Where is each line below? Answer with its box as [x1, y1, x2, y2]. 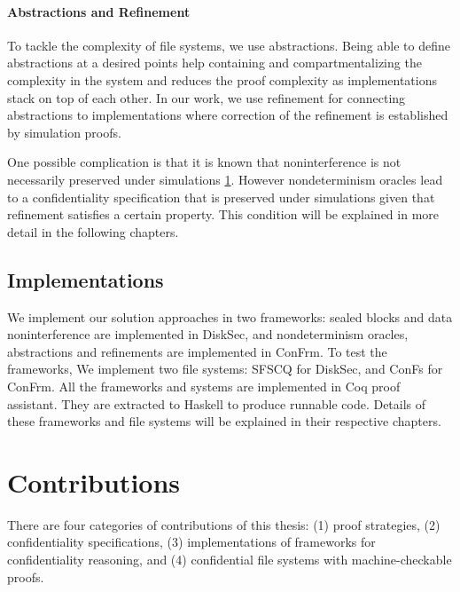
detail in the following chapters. [7, 222, 179, 241]
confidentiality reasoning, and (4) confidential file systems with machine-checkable [7, 550, 452, 568]
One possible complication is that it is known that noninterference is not [7, 153, 402, 171]
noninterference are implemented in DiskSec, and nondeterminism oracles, [7, 325, 409, 343]
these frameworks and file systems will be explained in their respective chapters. [7, 412, 441, 430]
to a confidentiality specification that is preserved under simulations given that [7, 187, 435, 206]
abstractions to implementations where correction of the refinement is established [7, 106, 448, 124]
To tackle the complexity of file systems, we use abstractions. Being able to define [7, 36, 450, 54]
